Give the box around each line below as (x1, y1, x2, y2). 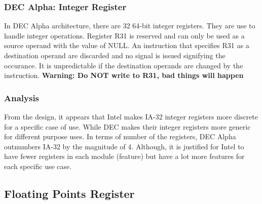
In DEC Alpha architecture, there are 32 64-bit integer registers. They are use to (4, 20, 255, 31)
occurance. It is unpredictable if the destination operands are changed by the (4, 60, 243, 70)
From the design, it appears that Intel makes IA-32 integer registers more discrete (4, 111, 258, 121)
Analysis (4, 91, 40, 104)
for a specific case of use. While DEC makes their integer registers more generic (4, 121, 251, 132)
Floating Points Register (4, 185, 135, 201)
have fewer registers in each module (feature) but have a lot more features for (4, 151, 245, 161)
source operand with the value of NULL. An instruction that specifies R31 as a (4, 40, 249, 51)
